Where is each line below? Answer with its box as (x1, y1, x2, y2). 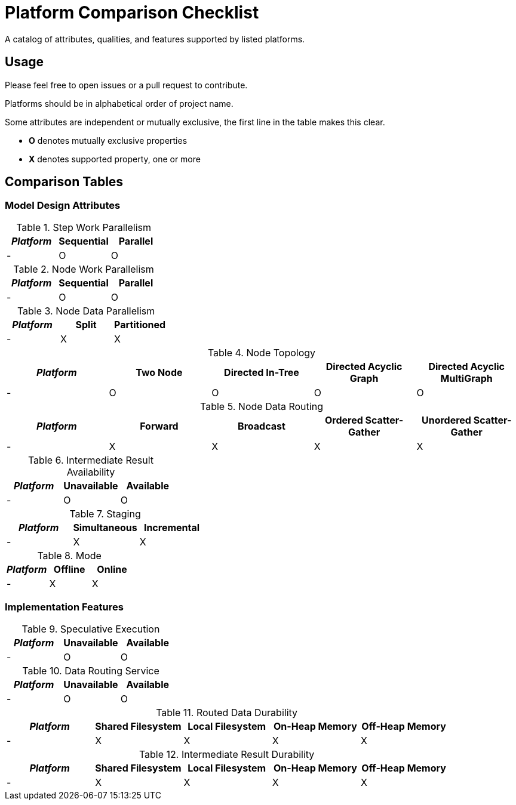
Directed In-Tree (224, 366, 299, 378)
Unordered (421, 414, 471, 426)
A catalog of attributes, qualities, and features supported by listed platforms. (5, 33, 305, 44)
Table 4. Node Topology (207, 346, 316, 359)
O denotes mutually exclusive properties (29, 135, 188, 146)
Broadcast (238, 420, 285, 432)
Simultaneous (73, 521, 137, 533)
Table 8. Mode (37, 549, 102, 562)
